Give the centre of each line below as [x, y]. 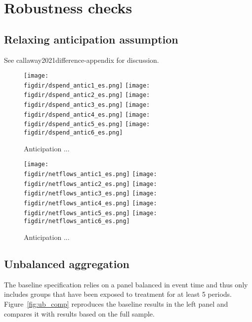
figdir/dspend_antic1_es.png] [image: [87, 85]
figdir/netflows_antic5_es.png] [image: [90, 213]
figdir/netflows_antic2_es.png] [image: [90, 184]
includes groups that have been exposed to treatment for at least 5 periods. [118, 294]
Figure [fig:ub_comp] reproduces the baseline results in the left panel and [116, 303]
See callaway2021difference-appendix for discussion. [82, 60]
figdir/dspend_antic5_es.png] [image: [87, 124]
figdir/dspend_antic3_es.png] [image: [87, 105]
